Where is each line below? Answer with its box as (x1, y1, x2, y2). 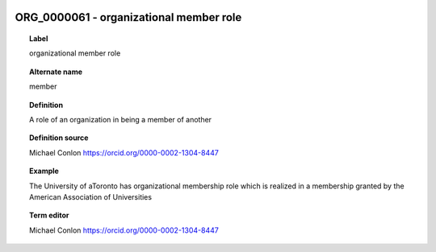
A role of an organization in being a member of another (29, 114, 212, 124)
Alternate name (29, 67, 83, 76)
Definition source (29, 133, 89, 143)
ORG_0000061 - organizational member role (15, 10, 242, 24)
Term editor (29, 210, 69, 221)
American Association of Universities (29, 192, 153, 201)
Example (29, 166, 60, 176)
